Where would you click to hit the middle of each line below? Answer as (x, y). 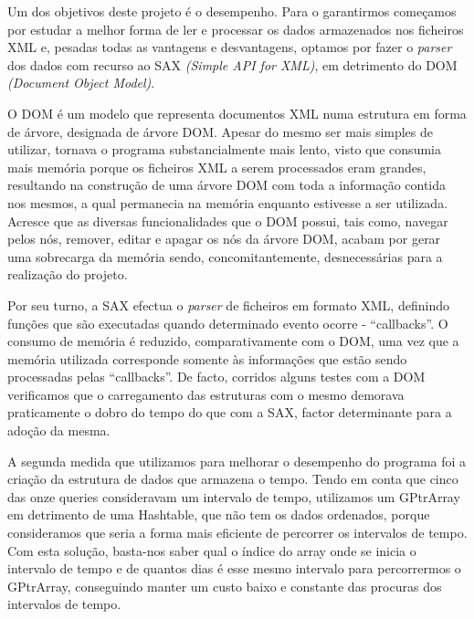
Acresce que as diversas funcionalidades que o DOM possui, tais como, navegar (228, 220)
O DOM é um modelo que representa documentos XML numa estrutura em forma (237, 113)
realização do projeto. (68, 274)
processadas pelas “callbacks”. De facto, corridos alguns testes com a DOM (216, 377)
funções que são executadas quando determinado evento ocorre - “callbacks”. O (228, 323)
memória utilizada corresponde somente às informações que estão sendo (207, 358)
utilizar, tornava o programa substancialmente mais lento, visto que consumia (224, 149)
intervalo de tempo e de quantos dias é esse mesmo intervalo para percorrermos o (234, 568)
